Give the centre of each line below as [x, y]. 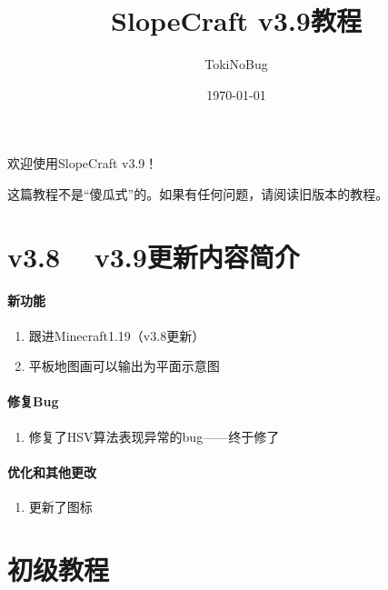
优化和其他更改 [52, 471]
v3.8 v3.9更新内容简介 [154, 256]
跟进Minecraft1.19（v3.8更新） [117, 335]
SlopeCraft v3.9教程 [236, 20]
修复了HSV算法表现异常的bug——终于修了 [154, 436]
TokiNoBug [236, 64]
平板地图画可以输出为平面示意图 [124, 366]
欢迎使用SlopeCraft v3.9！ [83, 163]
